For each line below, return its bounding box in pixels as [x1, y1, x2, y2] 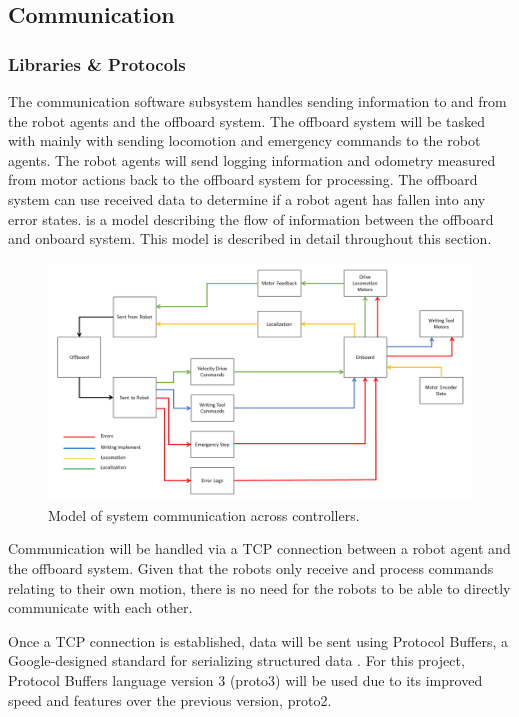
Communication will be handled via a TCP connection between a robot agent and [8, 538, 511, 559]
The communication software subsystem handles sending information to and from [8, 91, 507, 111]
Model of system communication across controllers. [48, 504, 360, 525]
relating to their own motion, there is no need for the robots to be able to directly [8, 577, 511, 598]
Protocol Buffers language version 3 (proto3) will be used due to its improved [8, 670, 483, 690]
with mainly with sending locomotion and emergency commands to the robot [8, 130, 481, 151]
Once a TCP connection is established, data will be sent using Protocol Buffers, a [8, 630, 509, 651]
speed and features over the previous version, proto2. [8, 689, 332, 710]
